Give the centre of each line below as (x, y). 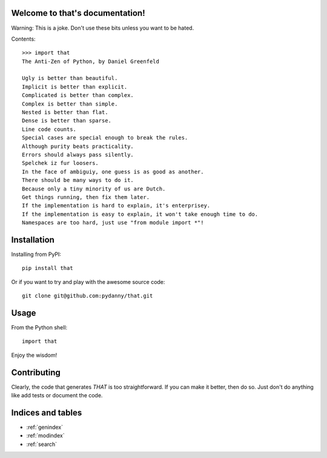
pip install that (48, 268)
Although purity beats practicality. (78, 146)
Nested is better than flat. (65, 113)
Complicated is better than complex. (78, 95)
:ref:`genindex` (45, 427)
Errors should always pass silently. (78, 154)
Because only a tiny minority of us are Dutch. (94, 189)
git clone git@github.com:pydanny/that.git (88, 296)
